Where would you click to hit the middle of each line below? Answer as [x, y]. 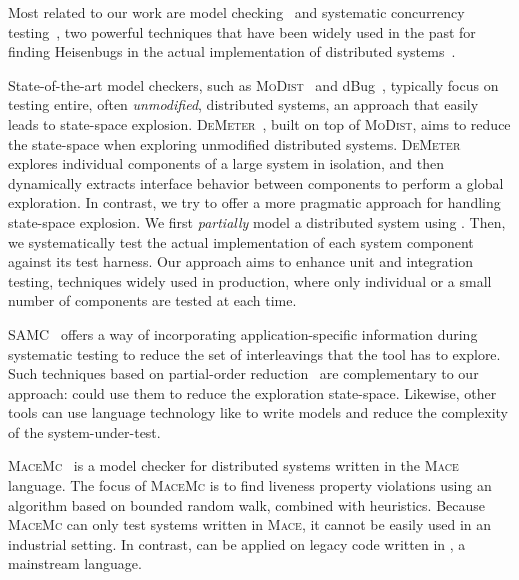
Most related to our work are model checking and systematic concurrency [236, 12]
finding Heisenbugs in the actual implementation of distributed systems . [232, 51]
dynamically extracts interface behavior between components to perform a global [256, 182]
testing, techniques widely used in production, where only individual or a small [250, 280]
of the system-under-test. [84, 431]
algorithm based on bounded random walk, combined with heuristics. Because [247, 504]
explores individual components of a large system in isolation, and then [226, 163]
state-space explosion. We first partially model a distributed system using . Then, [257, 221]
